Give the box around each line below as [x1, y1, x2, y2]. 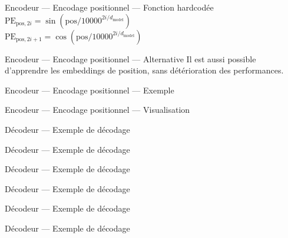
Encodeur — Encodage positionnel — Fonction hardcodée [5, 1, 214, 13]
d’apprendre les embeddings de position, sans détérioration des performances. [5, 64, 284, 76]
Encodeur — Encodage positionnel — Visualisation [5, 103, 190, 116]
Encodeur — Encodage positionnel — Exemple [5, 83, 174, 96]
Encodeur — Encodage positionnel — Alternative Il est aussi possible [5, 52, 256, 65]
